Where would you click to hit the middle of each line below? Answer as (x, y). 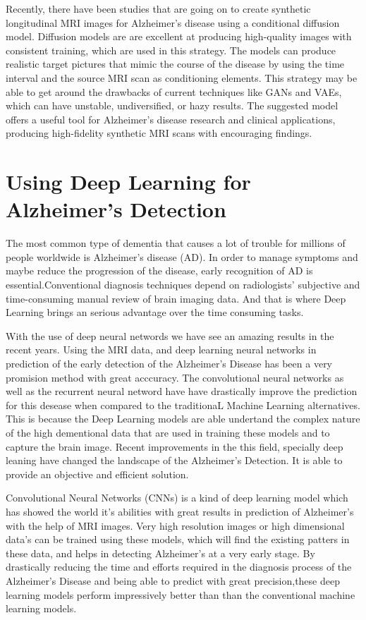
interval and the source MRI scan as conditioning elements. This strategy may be (182, 77)
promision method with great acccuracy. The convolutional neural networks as (175, 377)
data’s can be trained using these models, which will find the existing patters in (178, 539)
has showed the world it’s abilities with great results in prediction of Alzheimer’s (180, 511)
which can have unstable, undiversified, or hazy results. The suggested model (172, 105)
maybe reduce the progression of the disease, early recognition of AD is (159, 271)
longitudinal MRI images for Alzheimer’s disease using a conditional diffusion (173, 22)
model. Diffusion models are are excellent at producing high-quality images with (179, 36)
